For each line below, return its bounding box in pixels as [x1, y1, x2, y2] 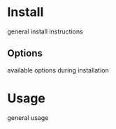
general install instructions [7, 27, 84, 36]
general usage [7, 113, 49, 122]
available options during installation [7, 66, 110, 74]
